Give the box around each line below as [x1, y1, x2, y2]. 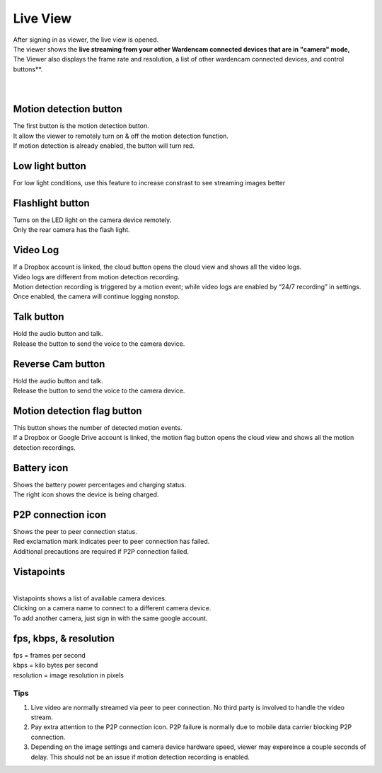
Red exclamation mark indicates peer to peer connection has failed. [13, 537, 210, 546]
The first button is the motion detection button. [13, 122, 150, 130]
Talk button [13, 311, 64, 323]
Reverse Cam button [13, 358, 105, 370]
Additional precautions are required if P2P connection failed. [13, 547, 190, 555]
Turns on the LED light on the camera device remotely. [13, 216, 172, 224]
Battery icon [13, 462, 69, 474]
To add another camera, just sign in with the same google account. [13, 614, 208, 622]
